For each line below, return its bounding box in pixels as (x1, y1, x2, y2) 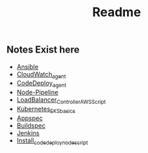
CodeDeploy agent (16, 79, 67, 89)
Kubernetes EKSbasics (16, 105, 76, 114)
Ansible (16, 62, 39, 71)
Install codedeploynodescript (16, 136, 89, 146)
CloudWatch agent (16, 69, 66, 80)
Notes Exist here (6, 44, 80, 56)
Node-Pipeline (16, 88, 59, 97)
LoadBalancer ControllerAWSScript (16, 95, 106, 105)
